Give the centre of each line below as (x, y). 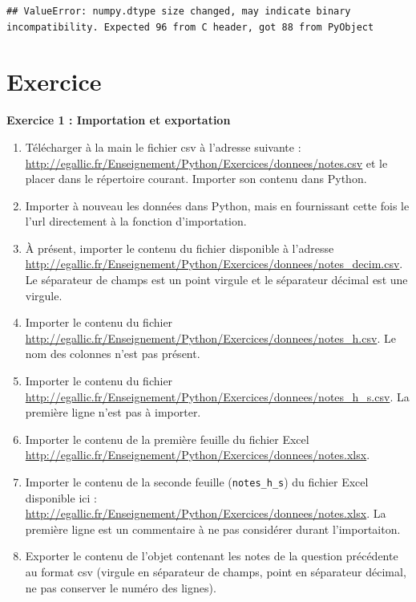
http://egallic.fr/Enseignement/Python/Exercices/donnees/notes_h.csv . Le (210, 338)
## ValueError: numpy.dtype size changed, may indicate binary (179, 11)
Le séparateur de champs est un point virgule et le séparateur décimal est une (216, 280)
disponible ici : (61, 497)
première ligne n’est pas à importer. (113, 412)
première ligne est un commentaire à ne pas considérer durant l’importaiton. (213, 529)
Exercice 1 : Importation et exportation (119, 120)
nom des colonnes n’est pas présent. (113, 354)
